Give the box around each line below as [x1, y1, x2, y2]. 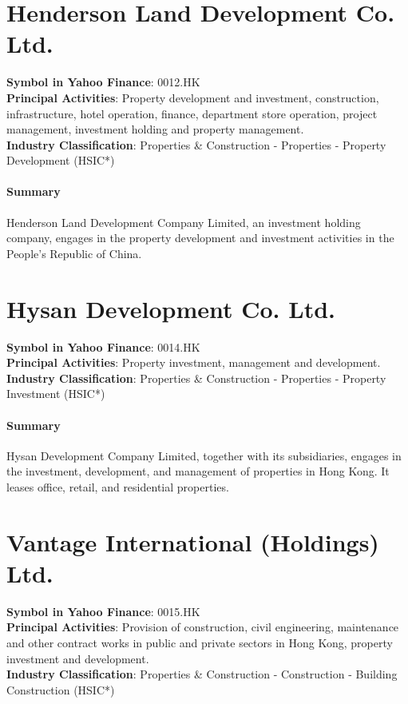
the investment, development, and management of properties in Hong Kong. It [6, 463, 390, 479]
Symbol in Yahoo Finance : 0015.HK [6, 603, 200, 619]
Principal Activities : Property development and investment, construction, [6, 89, 379, 105]
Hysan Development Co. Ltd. [6, 292, 335, 324]
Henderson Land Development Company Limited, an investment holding [6, 213, 361, 230]
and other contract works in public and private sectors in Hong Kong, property [6, 634, 393, 651]
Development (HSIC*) [6, 152, 115, 169]
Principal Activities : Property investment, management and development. [6, 354, 381, 371]
